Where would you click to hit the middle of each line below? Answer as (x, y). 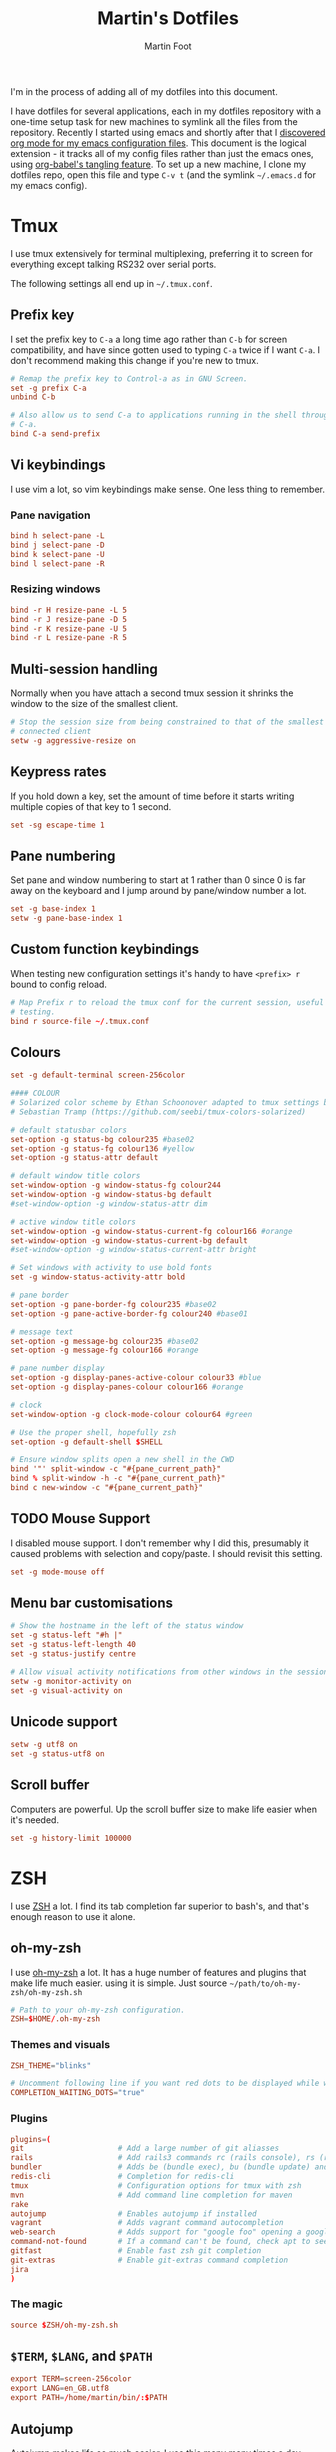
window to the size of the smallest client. (94, 704)
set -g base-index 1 (53, 909)
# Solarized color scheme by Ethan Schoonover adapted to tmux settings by (171, 1103)
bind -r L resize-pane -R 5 (69, 638)
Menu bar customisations (91, 1602)
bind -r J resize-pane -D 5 (69, 619)
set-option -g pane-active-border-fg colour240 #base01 (129, 1313)
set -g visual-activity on (66, 1690)
